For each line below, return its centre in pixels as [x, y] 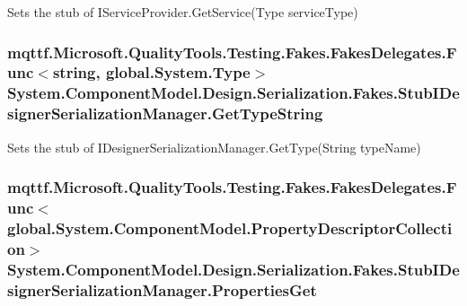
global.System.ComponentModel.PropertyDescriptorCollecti [230, 227]
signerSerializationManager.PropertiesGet [162, 289]
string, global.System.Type [151, 72]
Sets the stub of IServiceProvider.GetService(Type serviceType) [183, 12]
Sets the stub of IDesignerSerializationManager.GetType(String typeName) [214, 147]
